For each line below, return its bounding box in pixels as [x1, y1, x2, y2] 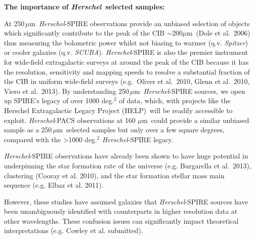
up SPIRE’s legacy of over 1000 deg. [4, 95, 114, 106]
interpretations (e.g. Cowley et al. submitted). [4, 225, 143, 236]
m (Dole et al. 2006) [186, 28, 251, 38]
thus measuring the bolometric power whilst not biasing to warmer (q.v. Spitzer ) [4, 37, 248, 47]
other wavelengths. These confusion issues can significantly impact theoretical [4, 215, 239, 226]
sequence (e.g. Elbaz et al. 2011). [4, 180, 104, 190]
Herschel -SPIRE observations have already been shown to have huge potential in [4, 151, 249, 161]
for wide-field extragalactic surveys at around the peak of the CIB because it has [4, 56, 249, 67]
